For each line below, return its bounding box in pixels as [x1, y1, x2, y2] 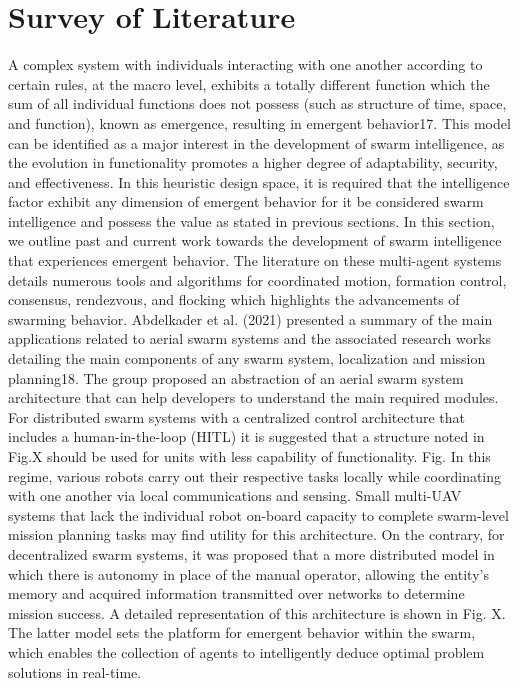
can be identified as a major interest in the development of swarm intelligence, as [8, 132, 505, 153]
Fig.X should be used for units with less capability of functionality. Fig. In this [8, 446, 491, 466]
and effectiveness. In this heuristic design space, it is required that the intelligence [8, 171, 510, 192]
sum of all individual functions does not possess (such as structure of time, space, [8, 93, 507, 114]
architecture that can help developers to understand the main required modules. [8, 387, 499, 408]
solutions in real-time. [8, 661, 142, 682]
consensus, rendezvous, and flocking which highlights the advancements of [8, 289, 460, 310]
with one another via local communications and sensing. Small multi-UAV [8, 485, 462, 506]
